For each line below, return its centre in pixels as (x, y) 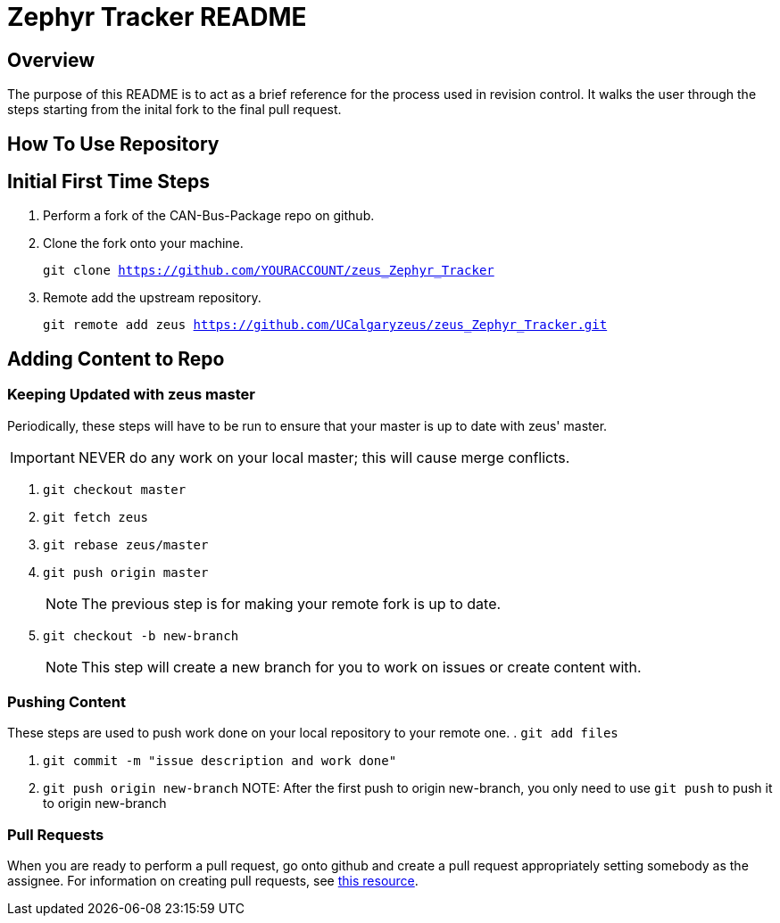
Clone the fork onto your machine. (143, 243)
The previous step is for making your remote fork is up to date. (291, 603)
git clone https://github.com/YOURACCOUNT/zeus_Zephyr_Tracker (269, 271)
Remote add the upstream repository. (152, 298)
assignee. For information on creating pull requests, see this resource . (213, 881)
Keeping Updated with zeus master (131, 395)
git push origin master (126, 572)
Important (42, 457)
